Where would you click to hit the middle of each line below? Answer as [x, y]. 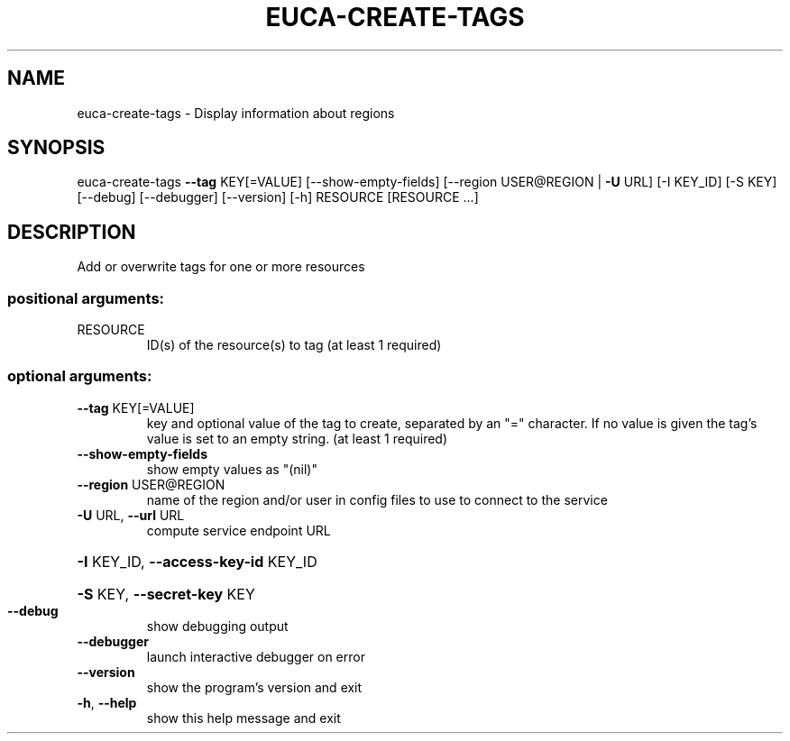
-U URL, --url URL [131, 515]
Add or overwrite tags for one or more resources [221, 267]
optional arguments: [80, 376]
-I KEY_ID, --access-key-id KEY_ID [197, 561]
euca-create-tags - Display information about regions [236, 113]
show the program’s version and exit [254, 687]
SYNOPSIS [56, 148]
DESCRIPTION [72, 232]
